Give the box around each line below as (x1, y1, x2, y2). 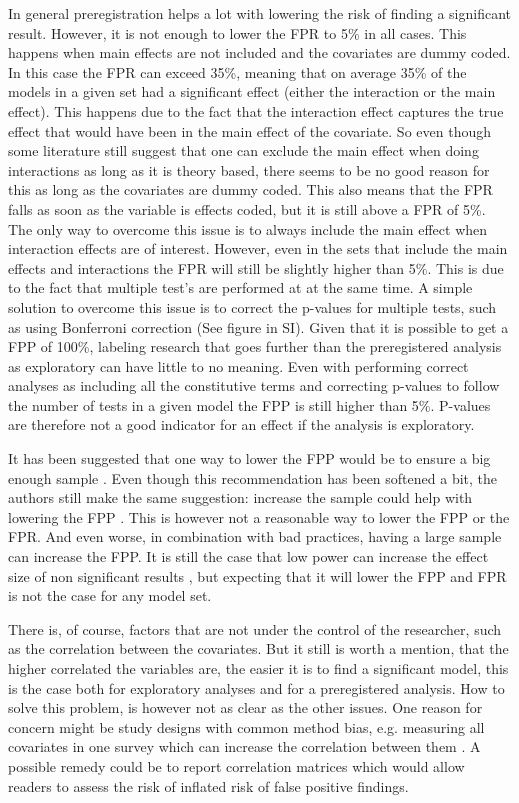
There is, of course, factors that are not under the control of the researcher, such (8, 618, 502, 639)
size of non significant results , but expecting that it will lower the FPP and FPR (8, 565, 507, 586)
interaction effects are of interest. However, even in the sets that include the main (8, 238, 508, 259)
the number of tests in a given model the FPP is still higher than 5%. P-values (8, 394, 491, 415)
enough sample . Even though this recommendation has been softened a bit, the (8, 467, 497, 488)
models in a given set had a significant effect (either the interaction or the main (8, 81, 496, 102)
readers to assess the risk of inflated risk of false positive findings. (8, 775, 409, 796)
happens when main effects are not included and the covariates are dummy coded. (8, 42, 511, 63)
